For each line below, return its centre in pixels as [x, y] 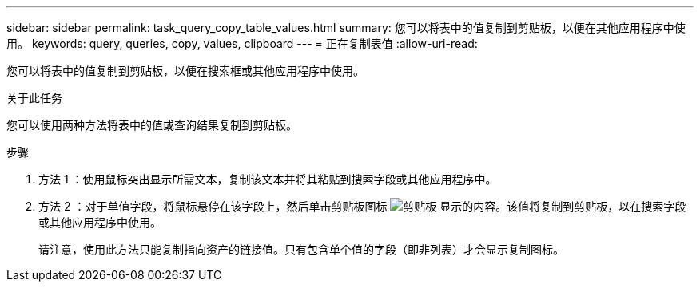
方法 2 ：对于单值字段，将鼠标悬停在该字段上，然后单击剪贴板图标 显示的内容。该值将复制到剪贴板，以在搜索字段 [362, 206]
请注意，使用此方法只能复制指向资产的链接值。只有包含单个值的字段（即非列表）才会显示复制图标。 [301, 249]
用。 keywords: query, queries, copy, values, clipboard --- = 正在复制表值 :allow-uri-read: [242, 43]
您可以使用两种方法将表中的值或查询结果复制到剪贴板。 [152, 125]
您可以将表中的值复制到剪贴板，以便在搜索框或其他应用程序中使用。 [185, 71]
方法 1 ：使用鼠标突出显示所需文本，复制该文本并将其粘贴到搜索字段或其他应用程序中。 [268, 179]
